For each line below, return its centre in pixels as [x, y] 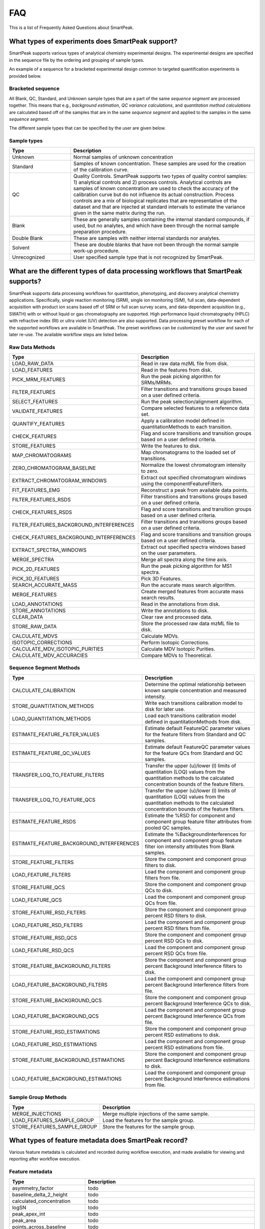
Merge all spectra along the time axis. [184, 559]
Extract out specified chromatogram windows [193, 478]
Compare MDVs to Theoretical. [176, 655]
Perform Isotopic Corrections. [175, 643]
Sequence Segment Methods [45, 668]
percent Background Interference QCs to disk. [198, 1003]
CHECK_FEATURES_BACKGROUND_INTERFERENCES [74, 537]
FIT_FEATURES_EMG [36, 490]
